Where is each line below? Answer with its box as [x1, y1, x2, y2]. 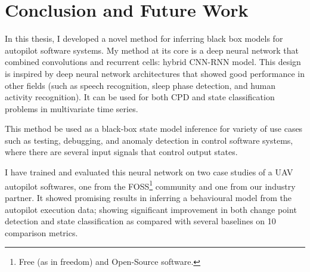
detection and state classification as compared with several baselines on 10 [5, 215, 276, 227]
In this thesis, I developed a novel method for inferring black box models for [5, 32, 283, 45]
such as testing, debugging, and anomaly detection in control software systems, [5, 134, 293, 146]
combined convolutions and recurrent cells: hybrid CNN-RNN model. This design [5, 55, 301, 68]
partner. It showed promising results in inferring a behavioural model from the [5, 191, 292, 203]
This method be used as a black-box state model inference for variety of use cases [5, 122, 303, 135]
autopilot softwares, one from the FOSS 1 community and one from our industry [5, 178, 296, 192]
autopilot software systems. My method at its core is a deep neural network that [5, 44, 299, 56]
